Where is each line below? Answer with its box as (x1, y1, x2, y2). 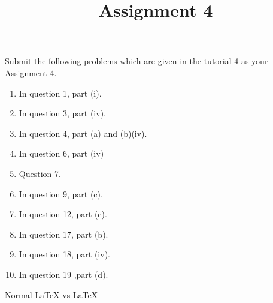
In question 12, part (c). (19, 208, 107, 220)
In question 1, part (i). (19, 86, 102, 99)
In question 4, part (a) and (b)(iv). (19, 127, 147, 139)
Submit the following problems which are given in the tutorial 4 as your (5, 55, 268, 67)
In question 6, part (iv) (19, 147, 104, 160)
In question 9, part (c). (19, 187, 103, 200)
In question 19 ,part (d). (19, 268, 108, 280)
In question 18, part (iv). (19, 248, 110, 260)
